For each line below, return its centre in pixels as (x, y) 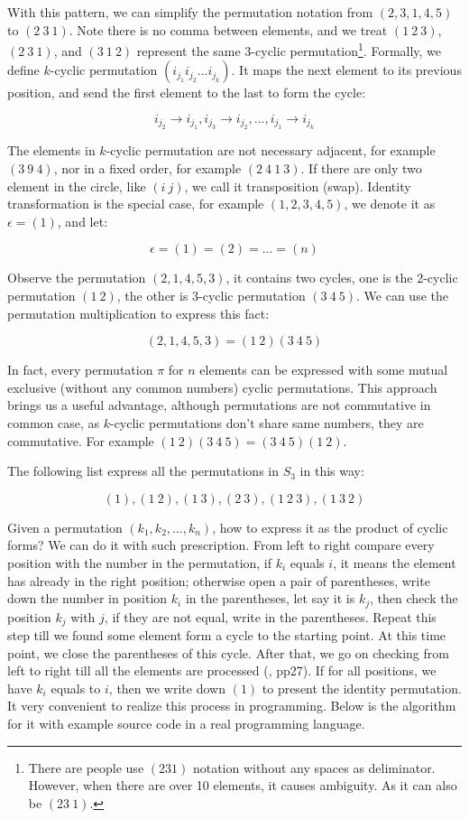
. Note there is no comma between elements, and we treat (228, 29)
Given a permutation (65, 527)
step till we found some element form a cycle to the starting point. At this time (227, 635)
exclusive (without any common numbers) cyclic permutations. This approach (222, 387)
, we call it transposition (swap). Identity (298, 186)
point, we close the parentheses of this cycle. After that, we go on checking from (228, 652)
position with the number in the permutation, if (140, 562)
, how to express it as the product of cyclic (330, 527)
